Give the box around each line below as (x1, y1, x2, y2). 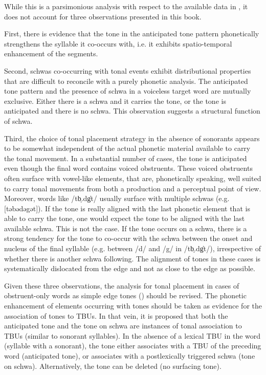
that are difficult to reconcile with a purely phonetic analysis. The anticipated (4, 75, 248, 86)
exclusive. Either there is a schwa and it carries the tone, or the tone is (4, 95, 226, 106)
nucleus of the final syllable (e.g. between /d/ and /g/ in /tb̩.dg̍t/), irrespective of (4, 243, 261, 254)
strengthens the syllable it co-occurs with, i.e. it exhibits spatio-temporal (4, 38, 232, 49)
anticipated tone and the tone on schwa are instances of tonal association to (4, 320, 242, 331)
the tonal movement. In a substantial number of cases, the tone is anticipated (4, 152, 247, 163)
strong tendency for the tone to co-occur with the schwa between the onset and (4, 233, 253, 244)
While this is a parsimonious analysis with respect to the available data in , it (4, 1, 248, 11)
